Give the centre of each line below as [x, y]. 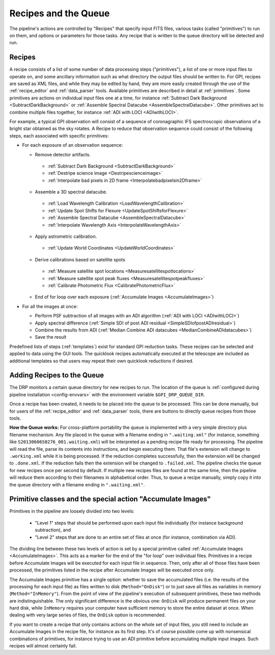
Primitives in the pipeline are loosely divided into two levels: [72, 511]
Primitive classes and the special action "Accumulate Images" [110, 499]
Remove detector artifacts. [63, 154]
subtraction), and [53, 530]
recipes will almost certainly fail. [43, 646]
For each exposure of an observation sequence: [73, 145]
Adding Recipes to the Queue [57, 375]
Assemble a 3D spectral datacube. [71, 192]
